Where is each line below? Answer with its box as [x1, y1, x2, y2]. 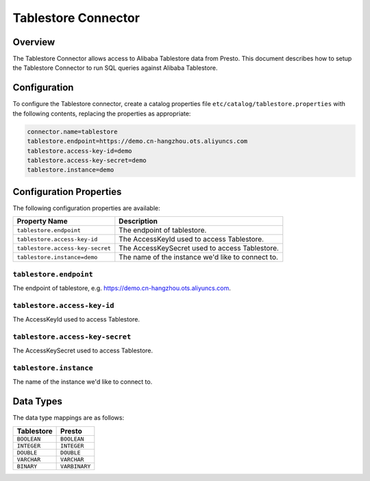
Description [119, 216, 158, 226]
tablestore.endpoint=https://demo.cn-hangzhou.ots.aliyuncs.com [27, 138, 248, 145]
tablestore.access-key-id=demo [27, 147, 133, 155]
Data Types [12, 395, 63, 407]
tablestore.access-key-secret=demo [27, 156, 147, 164]
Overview [12, 36, 56, 48]
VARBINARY [60, 463, 91, 470]
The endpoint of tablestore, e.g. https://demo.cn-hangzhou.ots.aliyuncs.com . [12, 284, 231, 292]
